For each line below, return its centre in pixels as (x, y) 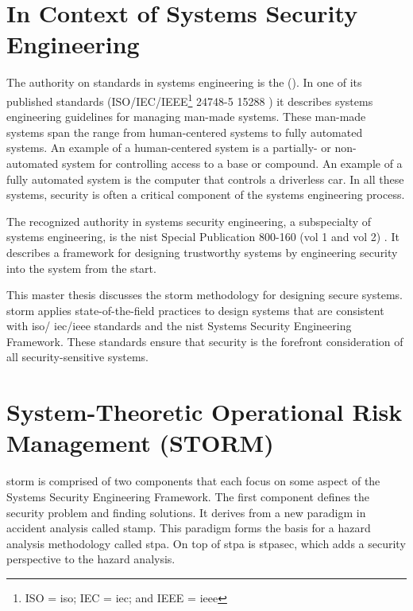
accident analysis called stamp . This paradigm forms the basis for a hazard (189, 528)
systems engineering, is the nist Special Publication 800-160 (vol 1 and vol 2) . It (203, 237)
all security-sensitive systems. (77, 357)
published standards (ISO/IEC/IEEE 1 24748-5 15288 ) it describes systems (190, 99)
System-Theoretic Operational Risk (205, 412)
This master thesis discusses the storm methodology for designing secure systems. (205, 295)
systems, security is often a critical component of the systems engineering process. (206, 195)
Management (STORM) (140, 443)
